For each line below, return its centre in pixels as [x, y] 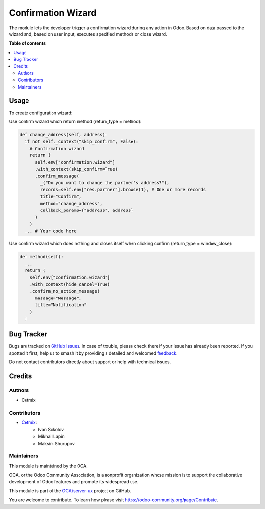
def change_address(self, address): [64, 135]
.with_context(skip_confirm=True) [76, 169]
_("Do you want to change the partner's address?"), [105, 183]
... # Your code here [51, 231]
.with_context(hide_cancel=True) [70, 284]
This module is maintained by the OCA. [48, 466]
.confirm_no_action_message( [65, 291]
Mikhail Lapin [51, 436]
